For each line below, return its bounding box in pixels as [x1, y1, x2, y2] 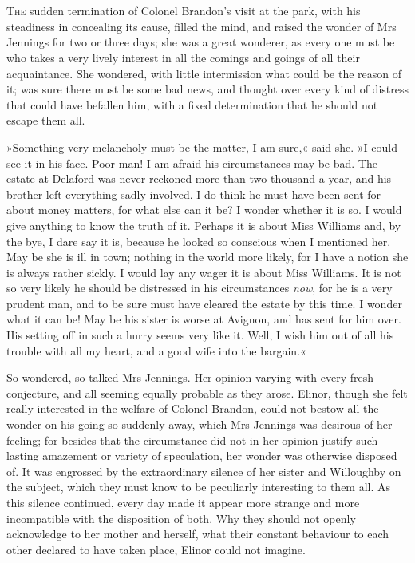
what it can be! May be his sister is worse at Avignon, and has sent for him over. [6, 311, 401, 327]
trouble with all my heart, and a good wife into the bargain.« [6, 342, 306, 359]
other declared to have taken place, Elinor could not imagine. [6, 541, 306, 557]
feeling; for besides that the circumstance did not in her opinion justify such [6, 431, 378, 448]
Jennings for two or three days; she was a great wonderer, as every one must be [6, 34, 395, 50]
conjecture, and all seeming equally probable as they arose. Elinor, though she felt [6, 384, 408, 401]
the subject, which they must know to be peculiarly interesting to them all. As [6, 478, 391, 495]
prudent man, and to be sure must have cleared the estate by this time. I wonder [6, 295, 402, 311]
